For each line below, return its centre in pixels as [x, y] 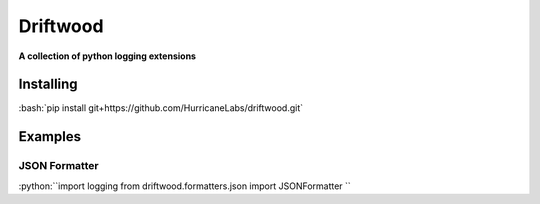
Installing [48, 84]
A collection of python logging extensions [107, 56]
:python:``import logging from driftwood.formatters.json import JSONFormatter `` [185, 186]
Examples [50, 136]
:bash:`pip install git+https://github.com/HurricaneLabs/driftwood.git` [161, 108]
